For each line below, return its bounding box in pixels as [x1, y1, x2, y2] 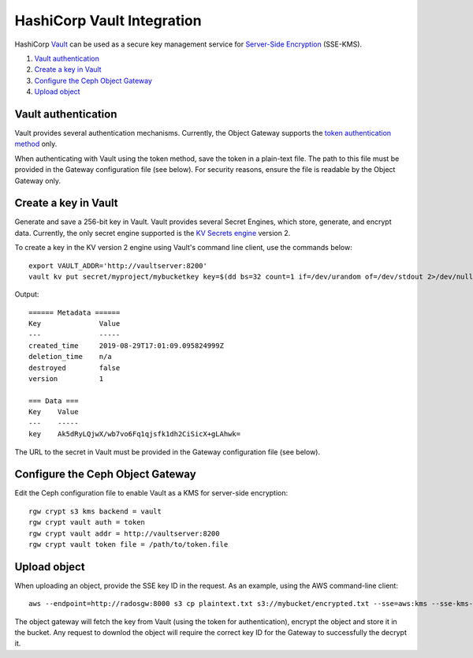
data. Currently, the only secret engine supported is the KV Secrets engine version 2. [14, 228, 291, 237]
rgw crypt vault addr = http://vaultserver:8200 [28, 529, 220, 538]
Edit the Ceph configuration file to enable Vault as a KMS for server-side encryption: [14, 488, 289, 498]
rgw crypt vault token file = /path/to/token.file [28, 540, 229, 548]
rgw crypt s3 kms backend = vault [28, 507, 162, 516]
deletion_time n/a [28, 352, 112, 361]
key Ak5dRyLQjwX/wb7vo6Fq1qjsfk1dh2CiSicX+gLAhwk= [28, 430, 240, 439]
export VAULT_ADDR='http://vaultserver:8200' [28, 261, 208, 270]
